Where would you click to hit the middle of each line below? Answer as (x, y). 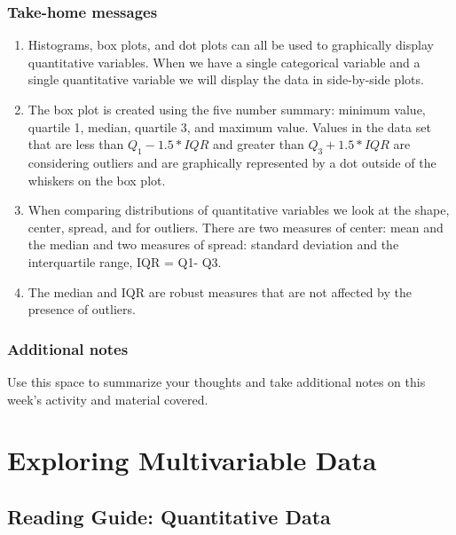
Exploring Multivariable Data (192, 460)
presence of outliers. (82, 309)
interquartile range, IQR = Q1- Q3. (125, 261)
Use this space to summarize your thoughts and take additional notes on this (216, 381)
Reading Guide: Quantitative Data (169, 516)
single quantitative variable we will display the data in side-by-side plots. (226, 79)
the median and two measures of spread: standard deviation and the (213, 244)
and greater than (258, 144)
